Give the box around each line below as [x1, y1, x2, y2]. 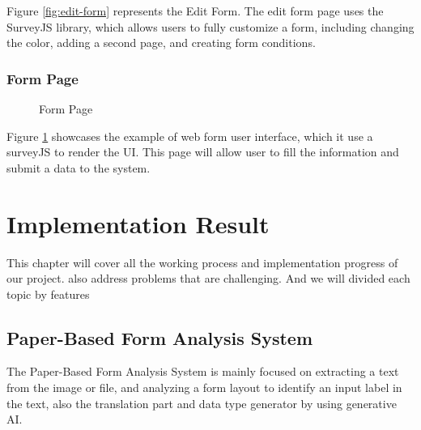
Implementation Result [6, 206, 270, 240]
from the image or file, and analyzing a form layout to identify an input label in [6, 379, 402, 396]
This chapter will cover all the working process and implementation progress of [6, 253, 398, 270]
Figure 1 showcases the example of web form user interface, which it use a [6, 127, 373, 144]
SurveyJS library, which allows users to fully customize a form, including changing [6, 18, 415, 35]
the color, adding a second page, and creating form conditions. [6, 34, 316, 51]
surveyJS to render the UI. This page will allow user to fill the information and [6, 143, 399, 160]
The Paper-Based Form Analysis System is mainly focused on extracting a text [6, 363, 399, 380]
